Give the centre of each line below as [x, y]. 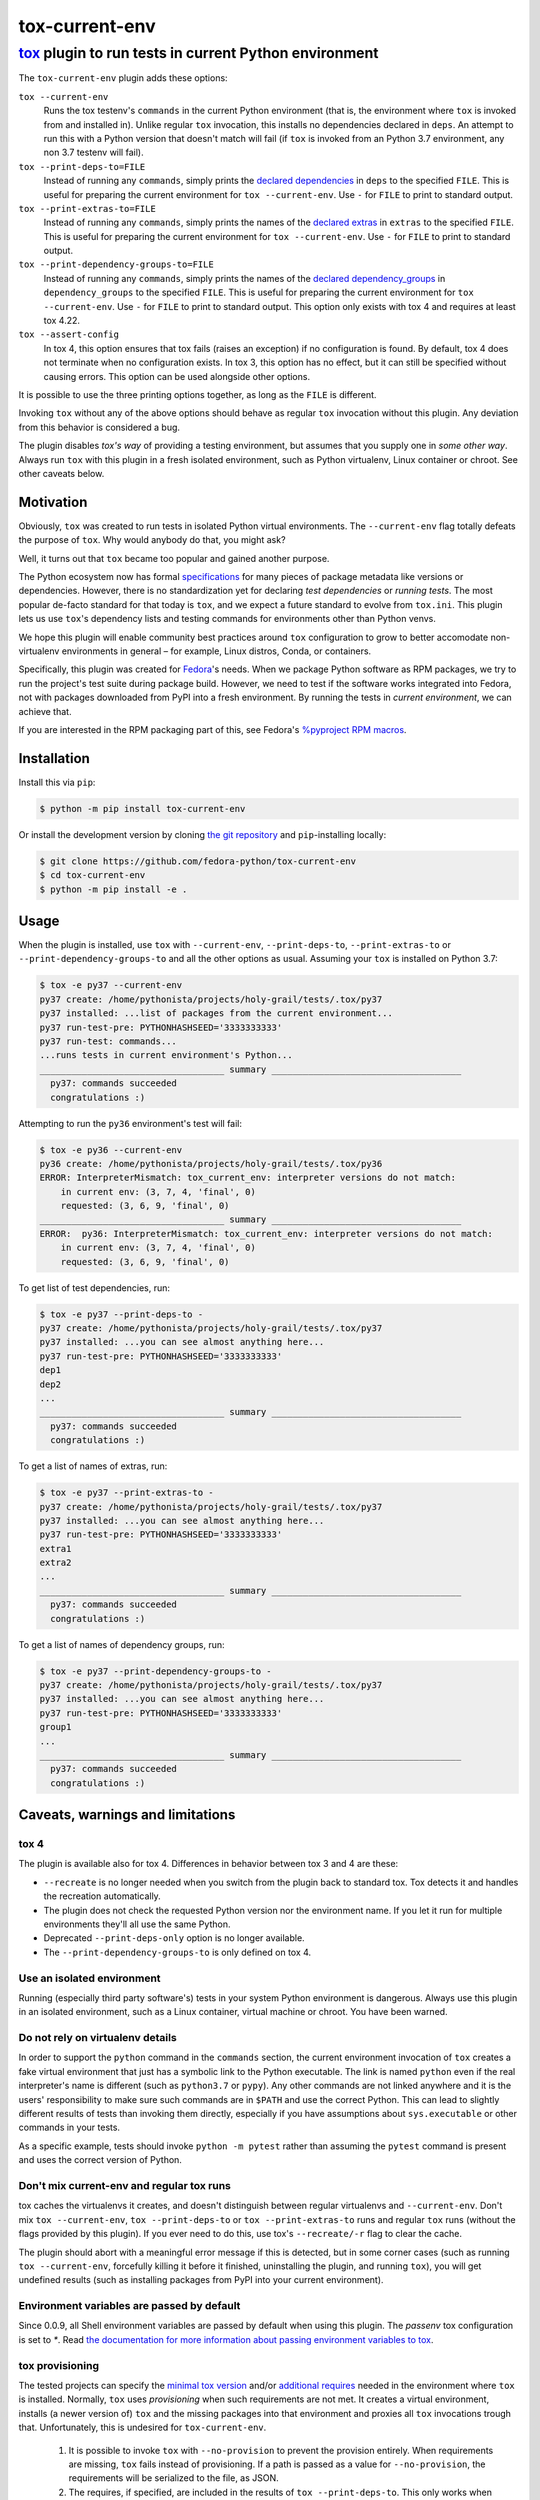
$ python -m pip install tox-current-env [142, 808]
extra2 [55, 1563]
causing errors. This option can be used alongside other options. [176, 376]
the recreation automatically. [102, 1896]
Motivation [53, 501]
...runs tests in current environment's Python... [166, 1055]
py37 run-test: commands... [108, 1041]
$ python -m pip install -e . [113, 889]
